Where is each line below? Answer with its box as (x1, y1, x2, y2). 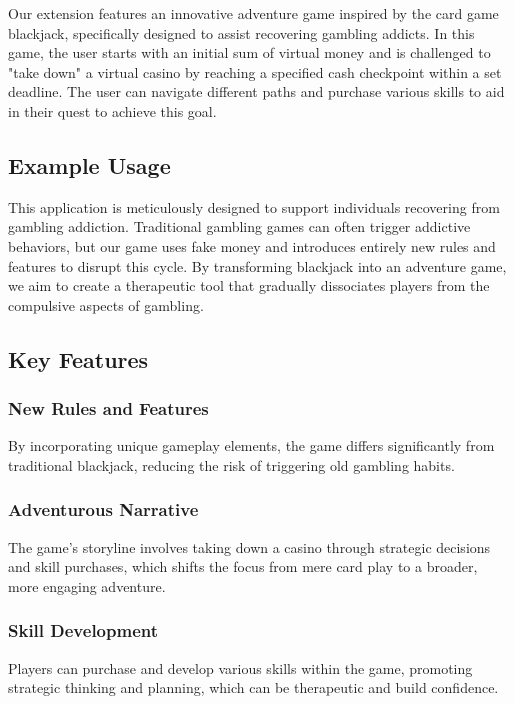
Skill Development (8, 618, 158, 643)
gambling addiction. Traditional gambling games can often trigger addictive (8, 216, 471, 237)
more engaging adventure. (8, 575, 166, 596)
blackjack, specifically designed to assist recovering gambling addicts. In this (8, 22, 475, 43)
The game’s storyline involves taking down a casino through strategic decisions (8, 536, 491, 557)
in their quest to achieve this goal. (8, 100, 217, 121)
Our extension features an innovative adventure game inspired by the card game (8, 3, 499, 23)
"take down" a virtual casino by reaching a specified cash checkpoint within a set (8, 61, 502, 82)
